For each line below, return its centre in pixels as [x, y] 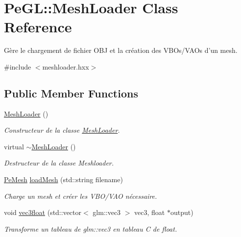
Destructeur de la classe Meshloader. [59, 163]
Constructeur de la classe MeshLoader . [62, 130]
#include [18, 66]
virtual [14, 146]
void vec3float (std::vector [43, 212]
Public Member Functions [71, 93]
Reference [38, 27]
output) [182, 212]
